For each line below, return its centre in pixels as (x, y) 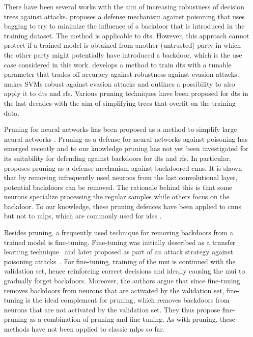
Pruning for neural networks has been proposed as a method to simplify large (121, 129)
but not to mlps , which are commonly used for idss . (83, 216)
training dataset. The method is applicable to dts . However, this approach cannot (127, 35)
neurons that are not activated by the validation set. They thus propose (112, 309)
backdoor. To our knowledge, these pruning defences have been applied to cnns (123, 206)
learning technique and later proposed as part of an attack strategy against (119, 252)
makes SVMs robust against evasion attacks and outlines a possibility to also (120, 83)
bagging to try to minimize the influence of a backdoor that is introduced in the (124, 26)
